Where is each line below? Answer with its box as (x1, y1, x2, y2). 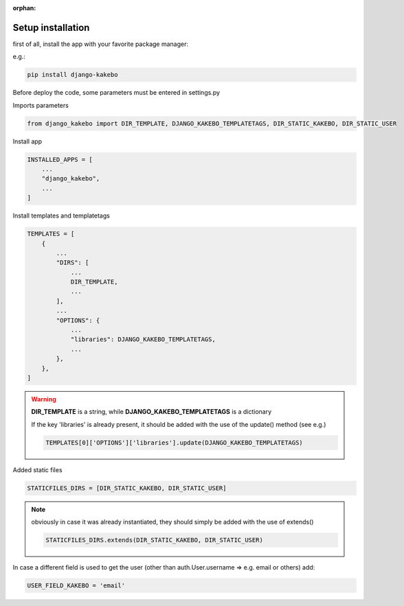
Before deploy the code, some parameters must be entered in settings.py (12, 89, 220, 97)
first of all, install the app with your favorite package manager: (12, 40, 189, 48)
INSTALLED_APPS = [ (27, 155, 93, 163)
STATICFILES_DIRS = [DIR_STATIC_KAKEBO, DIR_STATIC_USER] (27, 484, 227, 492)
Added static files (12, 465, 63, 474)
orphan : (12, 4, 36, 12)
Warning (31, 395, 56, 403)
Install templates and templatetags (12, 211, 110, 220)
